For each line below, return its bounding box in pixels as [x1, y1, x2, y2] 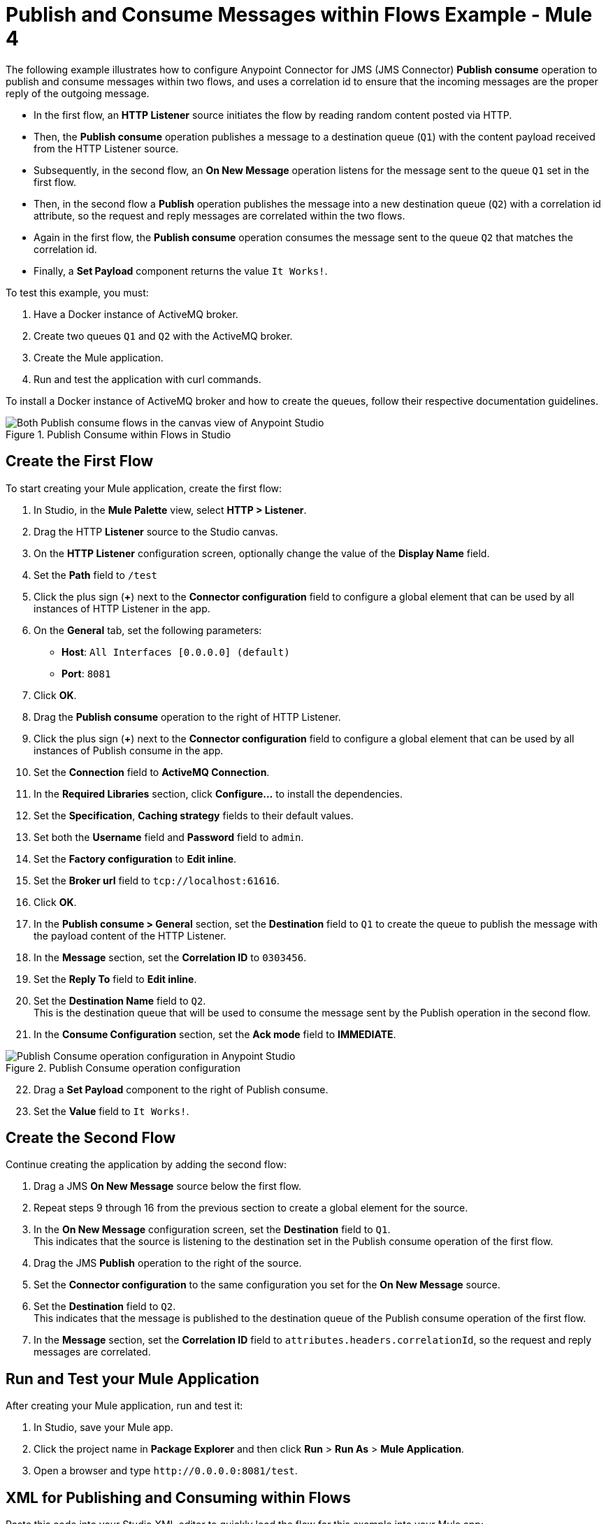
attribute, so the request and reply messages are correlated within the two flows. [34, 209, 405, 222]
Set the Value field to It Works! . [34, 1105, 189, 1117]
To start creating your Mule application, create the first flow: [6, 482, 282, 494]
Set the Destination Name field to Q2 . [34, 994, 206, 1007]
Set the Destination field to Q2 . [34, 1300, 176, 1313]
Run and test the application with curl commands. [34, 373, 261, 385]
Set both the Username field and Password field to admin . [34, 831, 304, 843]
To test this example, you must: [6, 286, 149, 299]
